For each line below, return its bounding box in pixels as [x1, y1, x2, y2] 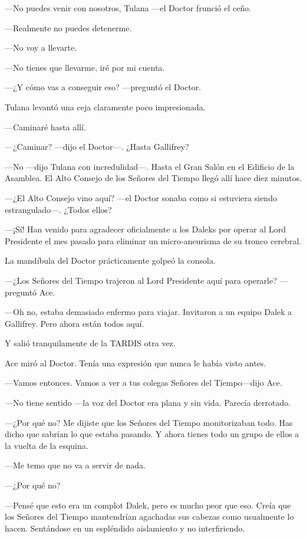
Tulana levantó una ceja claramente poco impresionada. [5, 100, 206, 113]
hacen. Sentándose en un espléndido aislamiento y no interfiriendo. [5, 521, 245, 534]
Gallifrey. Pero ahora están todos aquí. [5, 317, 144, 329]
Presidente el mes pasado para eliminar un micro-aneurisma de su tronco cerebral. [5, 234, 301, 247]
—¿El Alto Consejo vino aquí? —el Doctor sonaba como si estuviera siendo [5, 191, 277, 204]
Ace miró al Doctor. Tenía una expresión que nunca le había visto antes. [5, 356, 266, 369]
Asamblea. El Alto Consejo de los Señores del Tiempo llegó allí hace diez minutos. [5, 172, 302, 184]
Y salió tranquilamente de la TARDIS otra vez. [5, 337, 176, 349]
